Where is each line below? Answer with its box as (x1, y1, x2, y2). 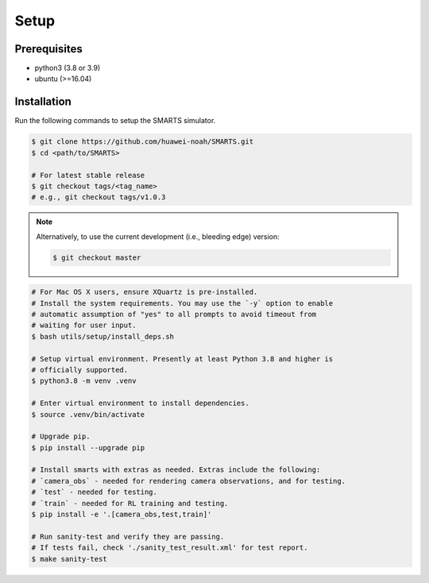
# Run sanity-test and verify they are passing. (31, 532, 225, 541)
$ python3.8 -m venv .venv (31, 376, 137, 385)
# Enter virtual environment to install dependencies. (31, 399, 249, 408)
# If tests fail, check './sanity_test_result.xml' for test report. (31, 543, 308, 552)
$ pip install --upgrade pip (31, 443, 145, 452)
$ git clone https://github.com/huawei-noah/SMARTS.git (31, 137, 254, 146)
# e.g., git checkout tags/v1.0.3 (31, 193, 166, 202)
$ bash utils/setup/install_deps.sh (31, 332, 175, 341)
